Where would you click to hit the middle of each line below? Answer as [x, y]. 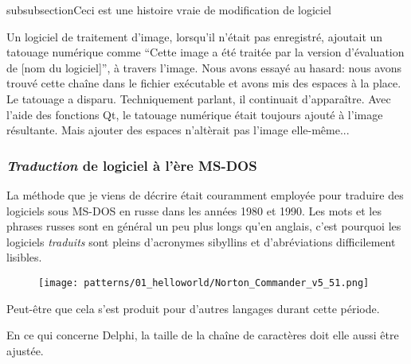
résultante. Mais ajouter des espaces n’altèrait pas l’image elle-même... [178, 130]
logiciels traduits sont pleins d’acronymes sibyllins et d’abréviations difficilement [201, 241]
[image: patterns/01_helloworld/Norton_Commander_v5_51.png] [204, 283]
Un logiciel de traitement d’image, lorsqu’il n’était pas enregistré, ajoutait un [195, 36]
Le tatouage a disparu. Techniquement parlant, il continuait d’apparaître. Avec [199, 98]
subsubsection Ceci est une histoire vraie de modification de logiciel [169, 10]
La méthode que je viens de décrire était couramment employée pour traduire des [205, 194]
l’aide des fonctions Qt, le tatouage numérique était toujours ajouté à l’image [195, 114]
